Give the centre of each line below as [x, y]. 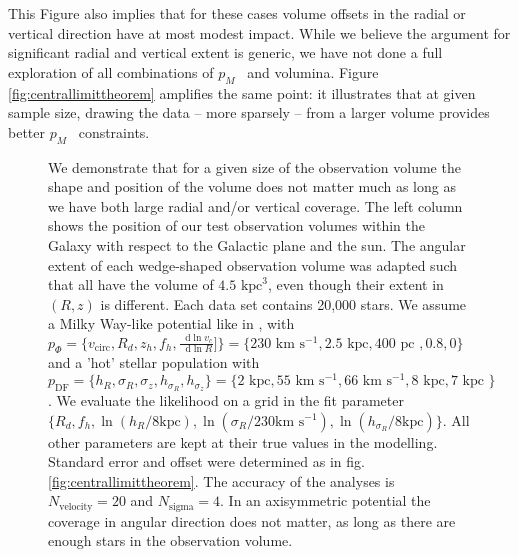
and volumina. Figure [313, 71]
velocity [76, 506]
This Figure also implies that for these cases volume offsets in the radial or [237, 13]
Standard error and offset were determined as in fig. [206, 461]
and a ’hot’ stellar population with [154, 362]
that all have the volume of [131, 284]
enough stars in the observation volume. [170, 540]
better [26, 131]
